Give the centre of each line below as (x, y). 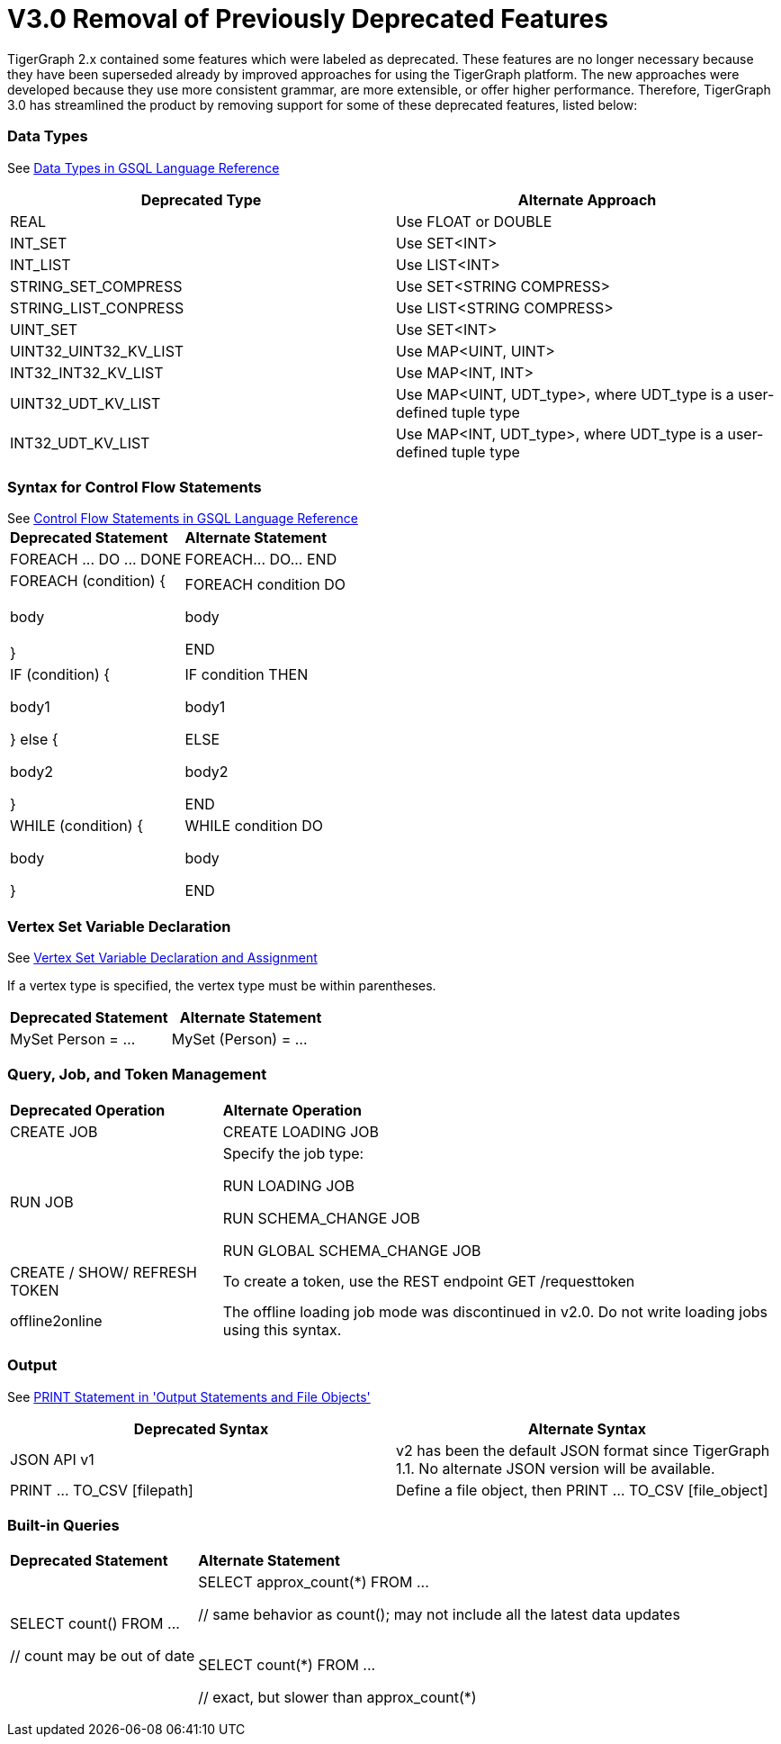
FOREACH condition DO (265, 585)
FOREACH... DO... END (261, 560)
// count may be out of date (103, 1656)
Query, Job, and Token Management (137, 1075)
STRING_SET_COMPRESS (96, 286)
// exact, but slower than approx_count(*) (337, 1698)
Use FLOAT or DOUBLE (474, 221)
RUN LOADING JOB (288, 1185)
